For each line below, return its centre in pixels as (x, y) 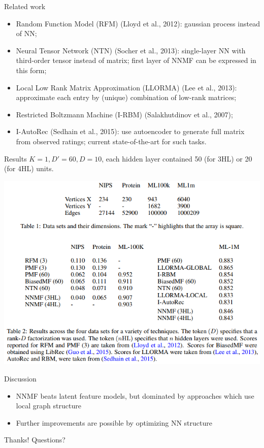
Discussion (20, 378)
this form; (31, 70)
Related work (25, 6)
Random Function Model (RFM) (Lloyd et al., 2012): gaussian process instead (138, 23)
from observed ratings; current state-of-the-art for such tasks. (111, 141)
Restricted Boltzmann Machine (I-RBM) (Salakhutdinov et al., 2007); (124, 114)
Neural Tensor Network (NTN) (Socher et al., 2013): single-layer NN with (131, 50)
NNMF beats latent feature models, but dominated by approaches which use (135, 395)
